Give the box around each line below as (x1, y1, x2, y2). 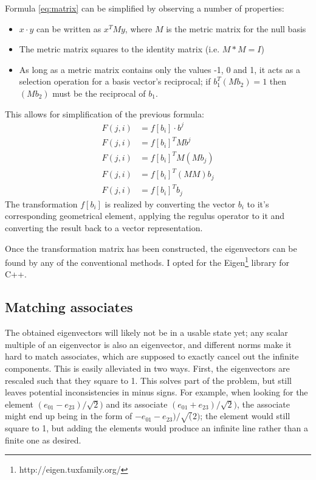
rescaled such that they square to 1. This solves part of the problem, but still (5, 374, 292, 386)
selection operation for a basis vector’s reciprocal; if (19, 75, 211, 88)
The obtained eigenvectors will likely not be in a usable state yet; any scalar (5, 326, 288, 339)
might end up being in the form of (5, 409, 132, 422)
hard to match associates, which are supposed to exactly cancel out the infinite (5, 350, 299, 363)
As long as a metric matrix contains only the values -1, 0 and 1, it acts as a (19, 63, 300, 75)
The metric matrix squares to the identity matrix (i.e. (19, 43, 220, 55)
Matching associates (5, 297, 133, 316)
